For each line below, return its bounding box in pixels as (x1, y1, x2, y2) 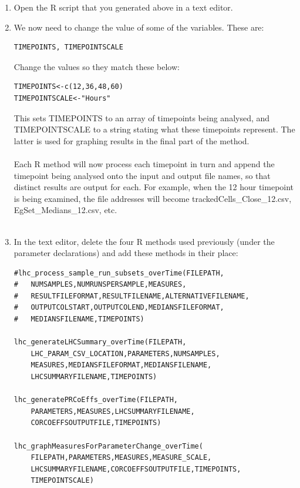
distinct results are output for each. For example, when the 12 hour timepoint (14, 181, 294, 193)
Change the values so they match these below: (14, 60, 180, 72)
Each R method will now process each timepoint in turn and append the (14, 157, 275, 170)
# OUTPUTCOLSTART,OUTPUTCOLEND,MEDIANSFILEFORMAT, (14, 303, 224, 312)
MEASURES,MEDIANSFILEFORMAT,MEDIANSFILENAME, (31, 361, 212, 370)
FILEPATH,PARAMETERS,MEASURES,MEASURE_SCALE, (31, 453, 212, 462)
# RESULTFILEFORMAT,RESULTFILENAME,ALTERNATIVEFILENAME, (14, 291, 250, 300)
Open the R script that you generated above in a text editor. (14, 1, 233, 13)
